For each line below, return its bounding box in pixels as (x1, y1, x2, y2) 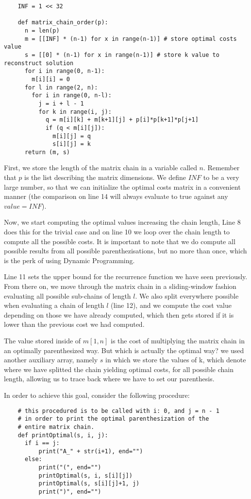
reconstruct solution (4, 59, 74, 67)
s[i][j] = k (52, 141, 91, 148)
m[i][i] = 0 (32, 75, 70, 83)
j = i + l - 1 (38, 100, 84, 107)
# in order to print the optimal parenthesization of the (17, 415, 209, 423)
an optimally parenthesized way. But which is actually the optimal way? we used (4, 345, 244, 355)
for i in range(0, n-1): (24, 68, 105, 75)
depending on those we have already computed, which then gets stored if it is (4, 309, 234, 320)
